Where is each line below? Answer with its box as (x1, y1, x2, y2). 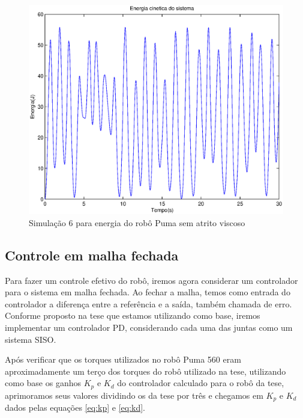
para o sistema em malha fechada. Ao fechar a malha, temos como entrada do (5, 286, 290, 298)
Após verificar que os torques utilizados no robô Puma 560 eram (5, 353, 241, 366)
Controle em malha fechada (5, 245, 179, 264)
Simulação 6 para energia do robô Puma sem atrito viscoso (29, 216, 245, 229)
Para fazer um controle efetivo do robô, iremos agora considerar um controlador (5, 274, 298, 286)
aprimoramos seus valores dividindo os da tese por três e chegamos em (5, 389, 263, 401)
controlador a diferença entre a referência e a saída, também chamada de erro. (5, 297, 292, 310)
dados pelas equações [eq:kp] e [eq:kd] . (5, 401, 145, 414)
